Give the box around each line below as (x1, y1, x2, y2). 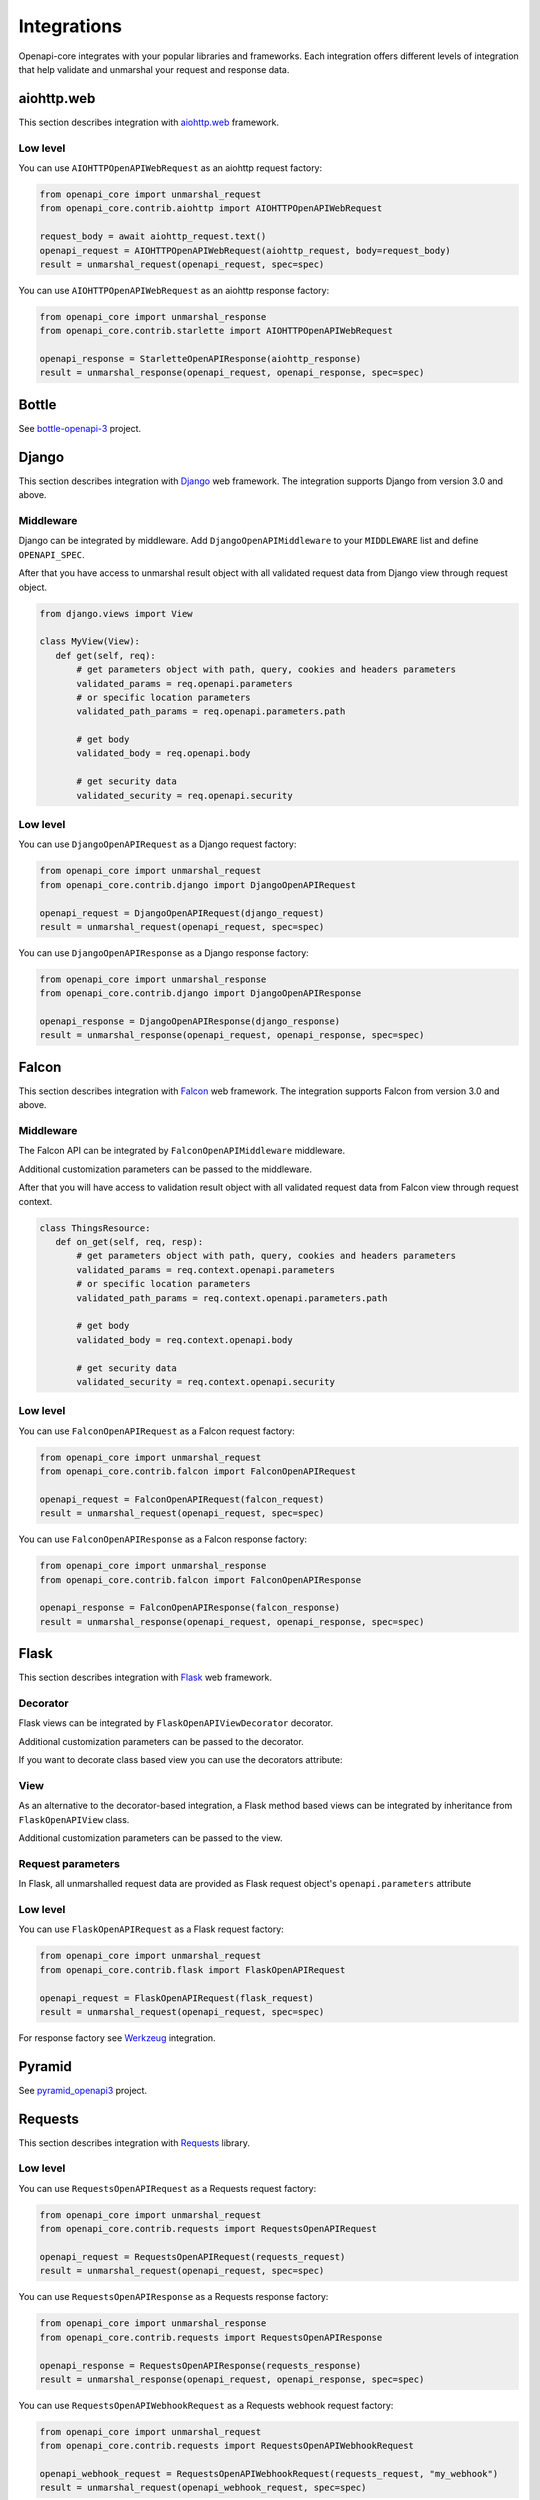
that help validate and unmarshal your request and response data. (18, 63, 290, 75)
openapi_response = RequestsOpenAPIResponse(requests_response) (39, 2360, 362, 2371)
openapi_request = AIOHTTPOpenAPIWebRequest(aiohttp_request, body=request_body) (39, 245, 452, 256)
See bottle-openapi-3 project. (18, 422, 142, 434)
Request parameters (18, 1856, 120, 1870)
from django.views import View (39, 608, 194, 619)
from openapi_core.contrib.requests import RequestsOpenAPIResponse (39, 2331, 383, 2343)
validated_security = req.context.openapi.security (76, 1376, 335, 1387)
